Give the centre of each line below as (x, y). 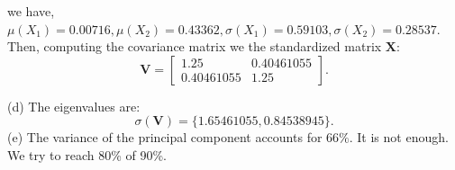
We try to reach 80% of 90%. (87, 154)
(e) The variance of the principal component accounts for (165, 137)
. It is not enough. (399, 137)
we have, (31, 11)
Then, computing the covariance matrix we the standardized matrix (195, 46)
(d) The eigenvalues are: (74, 106)
